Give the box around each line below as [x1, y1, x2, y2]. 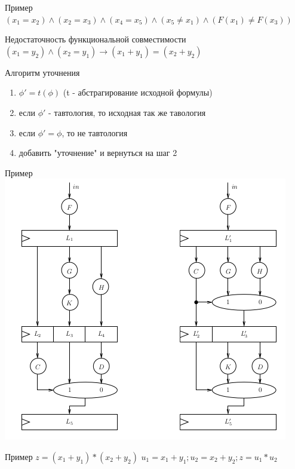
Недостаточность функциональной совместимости [5, 33, 186, 45]
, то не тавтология [62, 126, 128, 139]
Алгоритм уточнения [5, 66, 80, 78]
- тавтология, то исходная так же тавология [48, 106, 206, 118]
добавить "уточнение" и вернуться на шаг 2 [19, 146, 177, 159]
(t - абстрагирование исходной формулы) [63, 86, 213, 99]
